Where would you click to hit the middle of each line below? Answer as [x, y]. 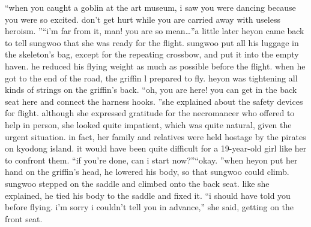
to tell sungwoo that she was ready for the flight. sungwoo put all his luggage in [152, 42]
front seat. [24, 218]
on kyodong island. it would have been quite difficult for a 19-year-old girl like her [156, 148]
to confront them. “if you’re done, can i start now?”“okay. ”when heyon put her [151, 160]
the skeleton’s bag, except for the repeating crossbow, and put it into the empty [152, 54]
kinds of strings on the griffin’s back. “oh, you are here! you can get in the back [151, 90]
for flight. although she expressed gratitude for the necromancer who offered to [150, 113]
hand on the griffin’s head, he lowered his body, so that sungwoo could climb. [147, 172]
